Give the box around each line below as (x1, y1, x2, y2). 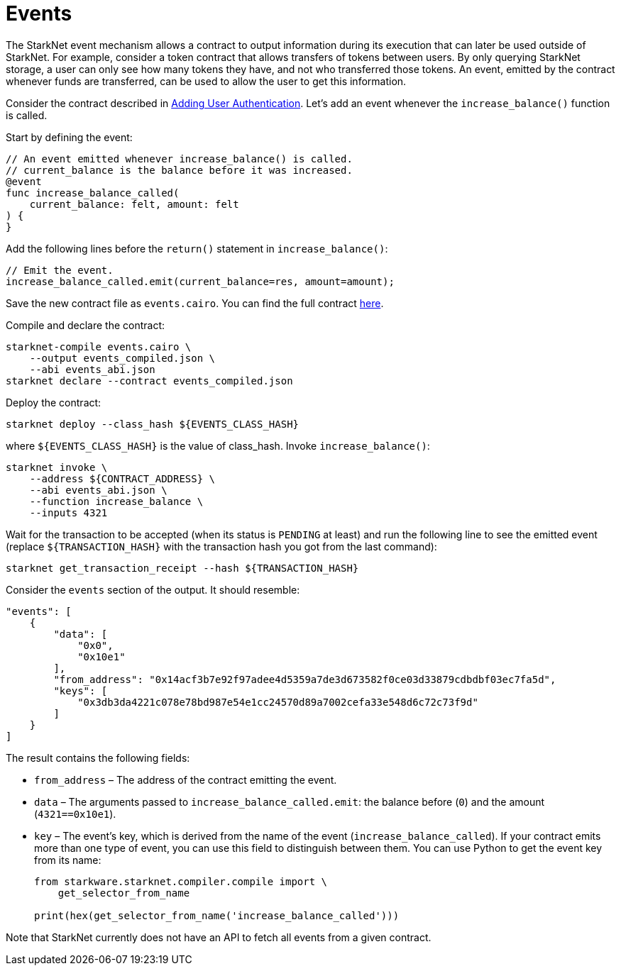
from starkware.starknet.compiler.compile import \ (34, 875, 328, 887)
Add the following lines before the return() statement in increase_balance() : (6, 242, 388, 255)
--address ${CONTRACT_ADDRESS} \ (29, 472, 216, 484)
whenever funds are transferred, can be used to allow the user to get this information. (6, 74, 407, 87)
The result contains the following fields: (6, 751, 190, 764)
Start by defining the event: (6, 131, 133, 143)
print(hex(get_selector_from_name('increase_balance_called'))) (34, 909, 400, 921)
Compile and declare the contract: (6, 318, 165, 331)
